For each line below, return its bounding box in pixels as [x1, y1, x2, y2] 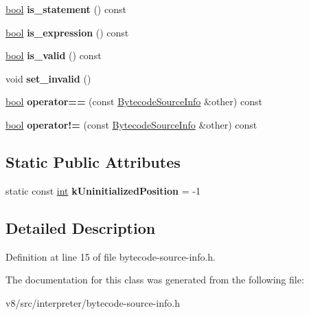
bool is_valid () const [5, 48, 102, 63]
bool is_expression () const [5, 25, 129, 39]
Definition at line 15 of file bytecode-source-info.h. [5, 249, 216, 263]
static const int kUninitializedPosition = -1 [5, 183, 201, 197]
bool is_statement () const [5, 2, 126, 16]
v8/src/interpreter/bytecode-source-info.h [5, 295, 180, 309]
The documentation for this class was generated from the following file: [5, 272, 304, 287]
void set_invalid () [5, 71, 91, 85]
